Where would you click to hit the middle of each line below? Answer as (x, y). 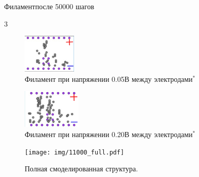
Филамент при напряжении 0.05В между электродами (109, 79)
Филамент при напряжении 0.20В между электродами (109, 134)
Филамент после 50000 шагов (49, 6)
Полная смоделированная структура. (82, 169)
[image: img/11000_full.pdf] (75, 152)
